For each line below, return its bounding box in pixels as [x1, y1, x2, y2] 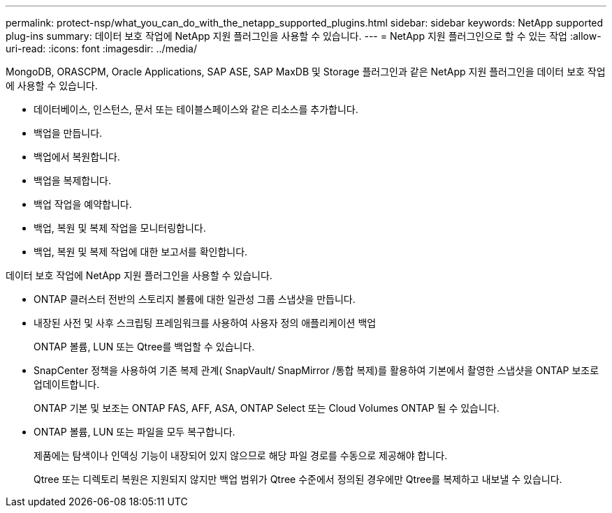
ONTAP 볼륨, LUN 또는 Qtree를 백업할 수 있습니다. [34, 341, 255, 352]
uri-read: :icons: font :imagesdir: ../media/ [6, 43, 197, 54]
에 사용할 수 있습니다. [6, 80, 98, 91]
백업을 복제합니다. [34, 174, 112, 186]
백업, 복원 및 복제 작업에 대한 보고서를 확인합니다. [34, 246, 248, 258]
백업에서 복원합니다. [34, 151, 120, 163]
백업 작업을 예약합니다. [34, 198, 132, 210]
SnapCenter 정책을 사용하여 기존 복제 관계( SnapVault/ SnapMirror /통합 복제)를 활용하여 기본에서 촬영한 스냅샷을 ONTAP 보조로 [34, 364, 599, 376]
